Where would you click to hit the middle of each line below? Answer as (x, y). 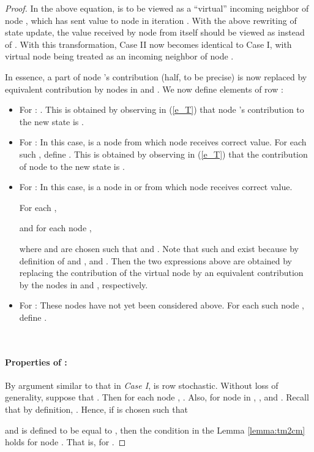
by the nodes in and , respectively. (84, 284)
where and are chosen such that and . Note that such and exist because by (159, 248)
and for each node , (55, 228)
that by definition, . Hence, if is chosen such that (96, 409)
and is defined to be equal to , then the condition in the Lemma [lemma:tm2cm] (155, 430)
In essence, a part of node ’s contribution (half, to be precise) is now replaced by (156, 76)
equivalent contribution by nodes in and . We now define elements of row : (144, 89)
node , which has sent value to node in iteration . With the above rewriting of (151, 20)
